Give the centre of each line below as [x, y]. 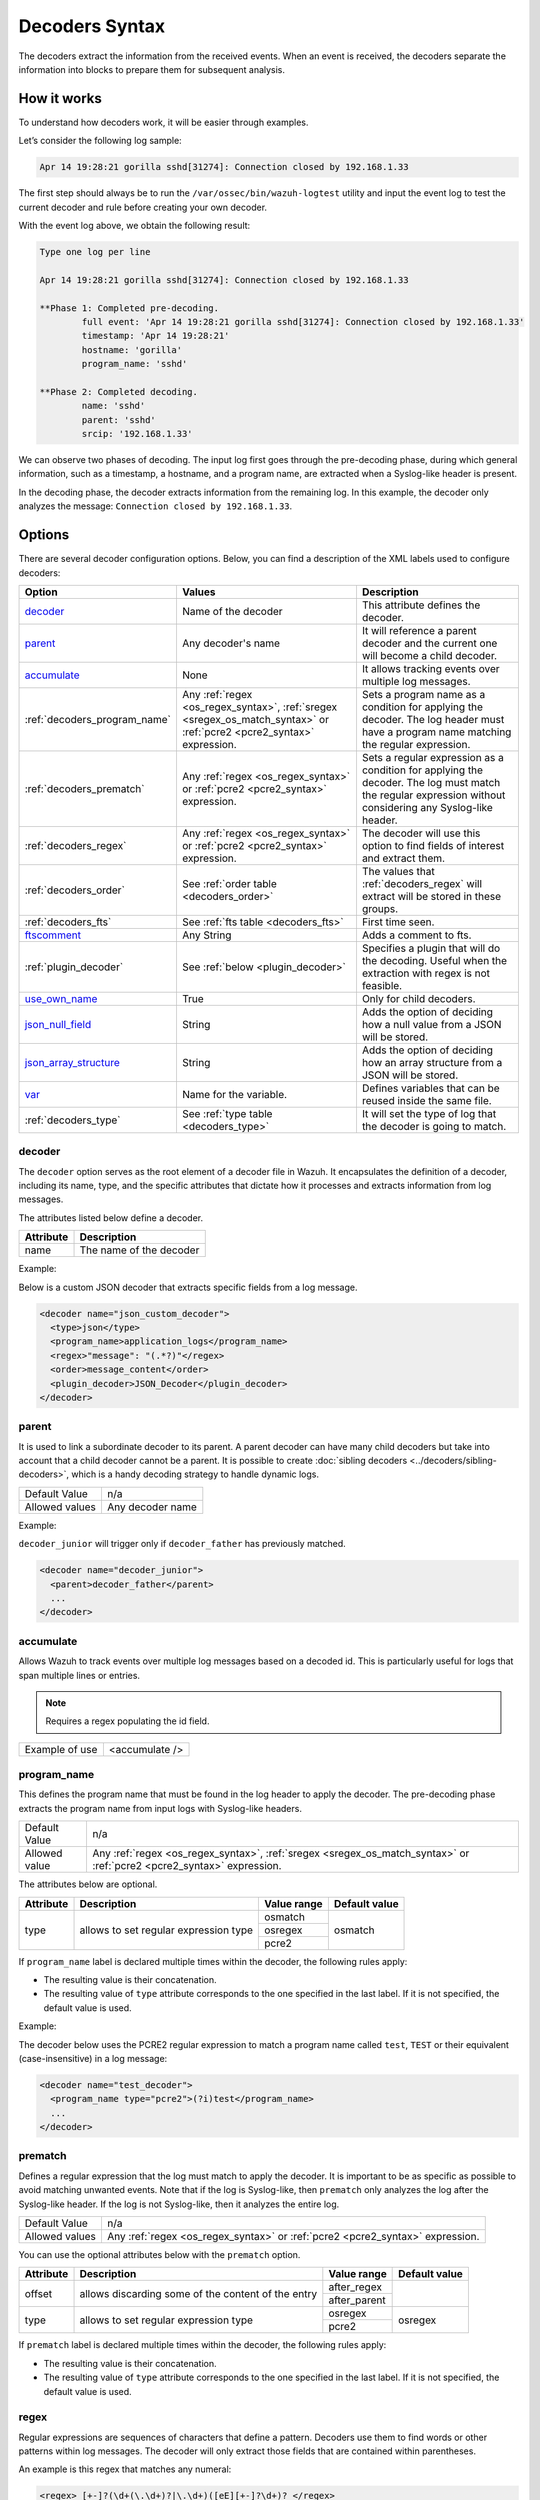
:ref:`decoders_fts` [68, 922]
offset [38, 2293]
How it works [60, 98]
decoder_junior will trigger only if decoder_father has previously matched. [182, 1544]
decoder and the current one [429, 643]
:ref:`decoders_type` [72, 1120]
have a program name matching [436, 732]
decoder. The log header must [433, 719]
